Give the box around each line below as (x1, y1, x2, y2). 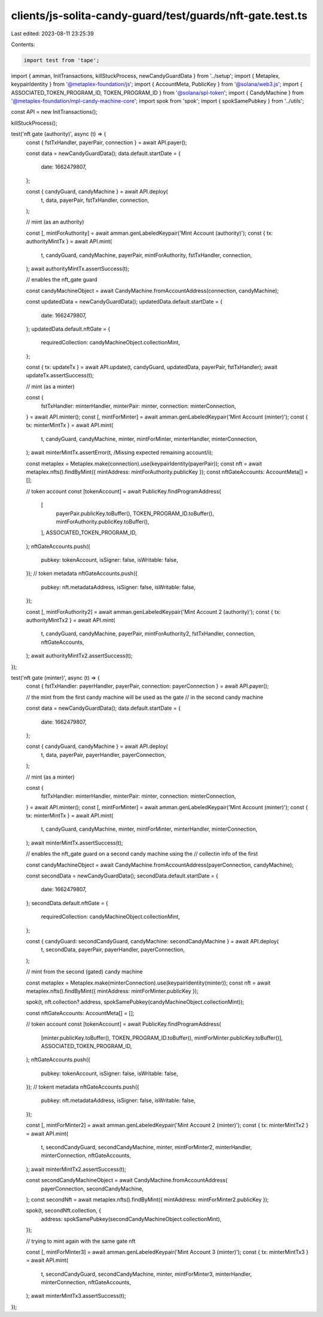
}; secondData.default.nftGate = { (26, 899, 109, 907)
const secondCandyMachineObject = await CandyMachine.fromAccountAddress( (26, 1177, 228, 1184)
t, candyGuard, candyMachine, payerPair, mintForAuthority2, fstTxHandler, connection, (41, 630, 255, 637)
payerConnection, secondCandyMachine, (41, 1185, 144, 1192)
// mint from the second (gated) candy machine (26, 968, 143, 976)
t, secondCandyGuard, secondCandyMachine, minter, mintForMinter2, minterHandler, (41, 1144, 252, 1151)
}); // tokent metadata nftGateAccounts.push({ (26, 1083, 140, 1091)
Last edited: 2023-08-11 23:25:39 (11, 30, 94, 37)
